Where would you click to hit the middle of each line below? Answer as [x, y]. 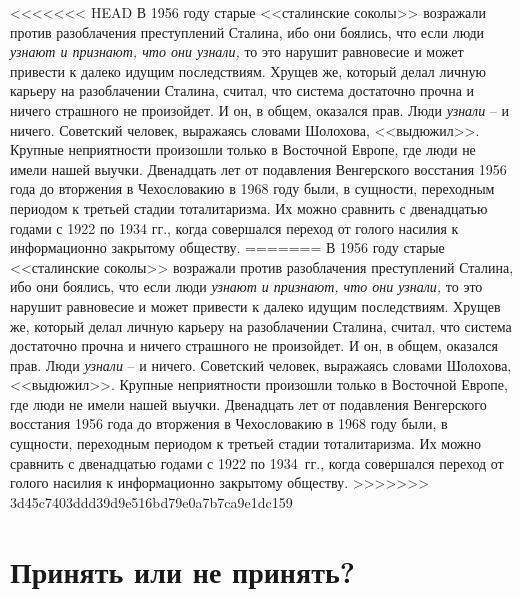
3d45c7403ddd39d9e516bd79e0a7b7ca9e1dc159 [151, 501]
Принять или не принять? [182, 570]
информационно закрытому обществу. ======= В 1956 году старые [227, 247]
